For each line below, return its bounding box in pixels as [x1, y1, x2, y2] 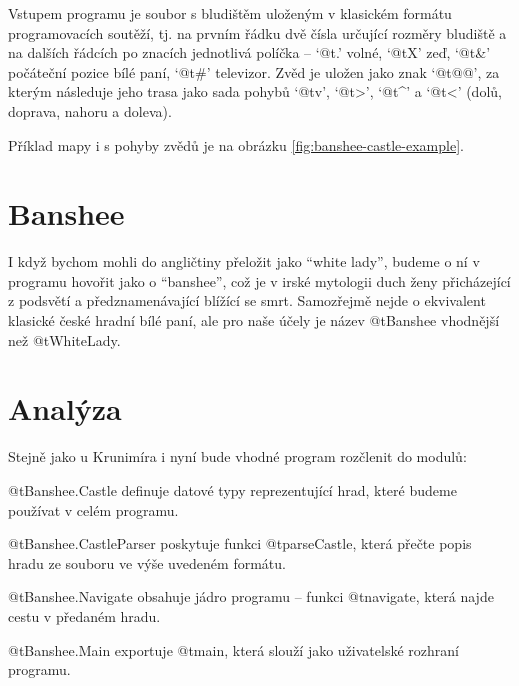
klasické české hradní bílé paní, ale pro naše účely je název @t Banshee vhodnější [8, 310, 500, 331]
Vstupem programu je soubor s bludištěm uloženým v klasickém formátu [8, 3, 452, 23]
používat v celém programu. [8, 499, 179, 520]
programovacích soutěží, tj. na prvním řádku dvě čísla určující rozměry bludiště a [8, 22, 507, 43]
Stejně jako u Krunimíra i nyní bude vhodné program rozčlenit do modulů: [8, 446, 467, 467]
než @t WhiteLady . [8, 329, 121, 350]
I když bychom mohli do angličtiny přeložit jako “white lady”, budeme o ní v [8, 251, 480, 272]
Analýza [8, 388, 122, 429]
